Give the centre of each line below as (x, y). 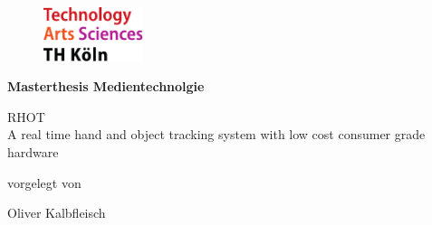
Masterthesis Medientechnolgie (106, 86)
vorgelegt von (44, 182)
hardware (33, 152)
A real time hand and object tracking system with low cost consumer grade (216, 134)
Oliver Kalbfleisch (57, 213)
